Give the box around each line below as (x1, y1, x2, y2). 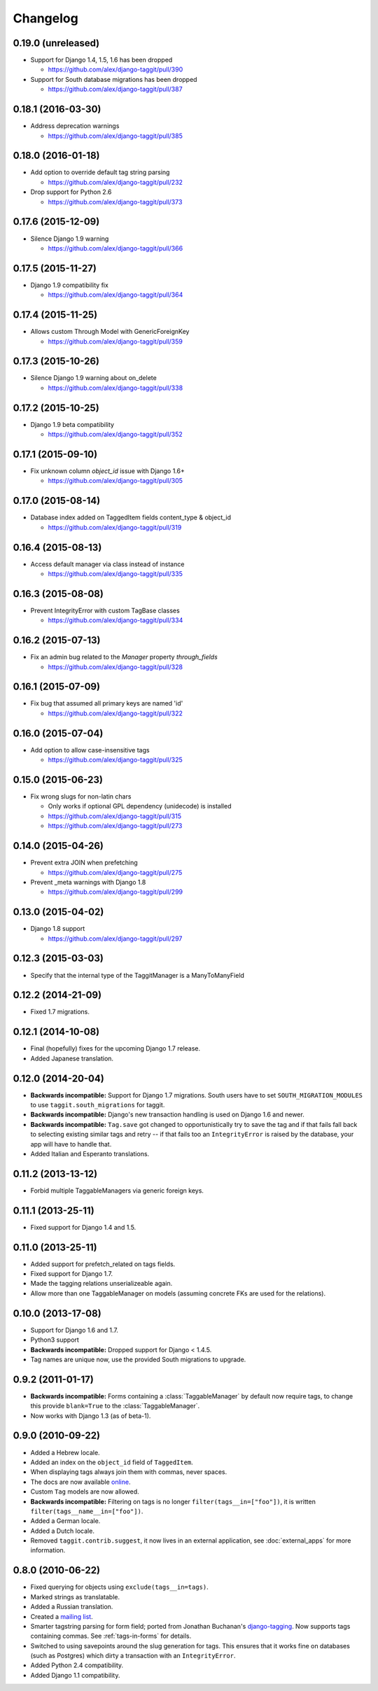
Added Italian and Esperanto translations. (30, 1149, 150, 1158)
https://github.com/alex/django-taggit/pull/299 (48, 887, 183, 896)
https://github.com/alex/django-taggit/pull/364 (48, 290, 183, 299)
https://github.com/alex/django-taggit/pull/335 (48, 569, 183, 577)
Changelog (13, 10, 78, 26)
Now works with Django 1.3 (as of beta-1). (30, 1411, 151, 1420)
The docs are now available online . (30, 1478, 131, 1486)
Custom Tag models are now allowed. (30, 1487, 139, 1496)
